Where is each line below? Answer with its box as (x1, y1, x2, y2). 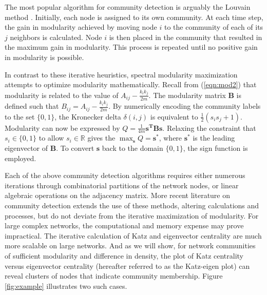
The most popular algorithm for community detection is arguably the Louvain (5, 2, 251, 12)
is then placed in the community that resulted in (109, 31, 262, 42)
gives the (87, 132, 116, 143)
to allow (39, 132, 64, 143)
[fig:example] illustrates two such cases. (5, 280, 127, 291)
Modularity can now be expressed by (5, 122, 120, 133)
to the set (5, 111, 35, 122)
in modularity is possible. (5, 51, 84, 62)
